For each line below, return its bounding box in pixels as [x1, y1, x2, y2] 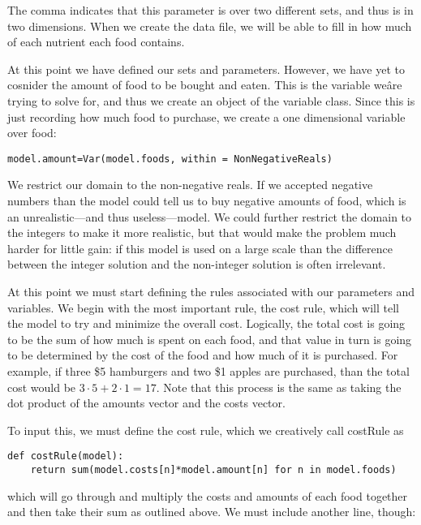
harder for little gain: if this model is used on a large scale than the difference [7, 239, 393, 256]
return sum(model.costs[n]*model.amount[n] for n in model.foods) [30, 463, 397, 476]
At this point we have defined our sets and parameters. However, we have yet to [7, 60, 405, 77]
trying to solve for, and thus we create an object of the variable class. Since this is [7, 92, 415, 109]
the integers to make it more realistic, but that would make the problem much [7, 224, 397, 241]
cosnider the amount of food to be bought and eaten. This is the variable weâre [7, 76, 402, 93]
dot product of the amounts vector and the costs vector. [7, 394, 286, 411]
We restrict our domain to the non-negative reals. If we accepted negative [7, 176, 373, 193]
